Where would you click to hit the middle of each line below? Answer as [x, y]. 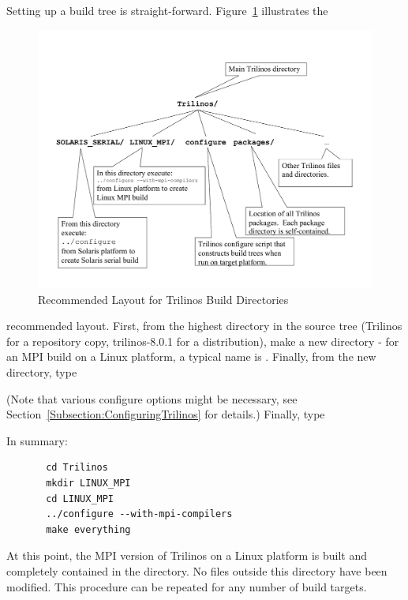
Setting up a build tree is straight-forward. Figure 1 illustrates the [167, 10]
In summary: [37, 440]
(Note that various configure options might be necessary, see [152, 398]
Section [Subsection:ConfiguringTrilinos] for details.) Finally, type [166, 414]
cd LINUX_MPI [80, 499]
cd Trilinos [77, 468]
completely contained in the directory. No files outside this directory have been [197, 571]
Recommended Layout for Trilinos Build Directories [163, 299]
